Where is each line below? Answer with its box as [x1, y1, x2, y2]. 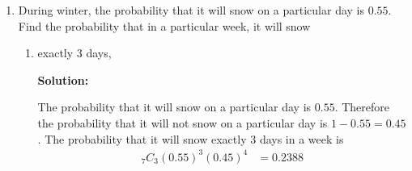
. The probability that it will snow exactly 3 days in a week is [37, 130, 344, 147]
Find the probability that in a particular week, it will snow [18, 17, 311, 34]
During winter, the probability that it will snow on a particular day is [18, 2, 365, 18]
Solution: [37, 71, 89, 88]
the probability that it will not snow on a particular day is [37, 114, 328, 131]
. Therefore [334, 98, 389, 115]
